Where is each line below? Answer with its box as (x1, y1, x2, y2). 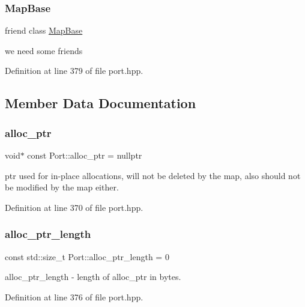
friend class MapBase (5, 24, 83, 37)
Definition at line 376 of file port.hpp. (5, 290, 143, 303)
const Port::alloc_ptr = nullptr (27, 149, 142, 161)
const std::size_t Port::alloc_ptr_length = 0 (5, 250, 169, 263)
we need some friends (5, 44, 83, 56)
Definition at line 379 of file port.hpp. (5, 64, 143, 77)
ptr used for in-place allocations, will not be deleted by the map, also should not (5, 169, 301, 181)
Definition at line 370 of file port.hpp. (5, 201, 143, 213)
